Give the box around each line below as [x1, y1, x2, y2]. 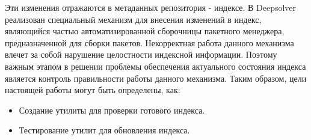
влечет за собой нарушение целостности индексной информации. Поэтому [5, 48, 277, 61]
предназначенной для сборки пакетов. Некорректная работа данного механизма [5, 36, 294, 49]
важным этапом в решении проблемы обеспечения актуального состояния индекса [5, 59, 306, 72]
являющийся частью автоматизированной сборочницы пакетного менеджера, [5, 25, 285, 37]
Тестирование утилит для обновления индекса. [19, 124, 190, 136]
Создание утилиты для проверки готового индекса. [19, 103, 205, 116]
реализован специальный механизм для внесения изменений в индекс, [5, 13, 262, 25]
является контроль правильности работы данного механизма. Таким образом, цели [5, 72, 307, 84]
